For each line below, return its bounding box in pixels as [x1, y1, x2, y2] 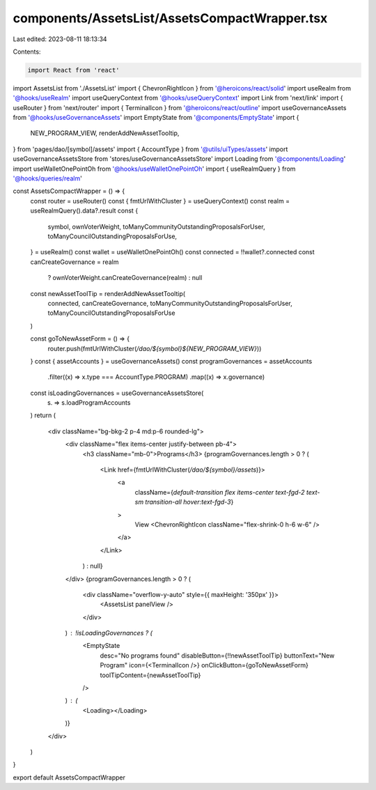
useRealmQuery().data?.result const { [30, 206, 139, 215]
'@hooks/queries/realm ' [13, 174, 83, 183]
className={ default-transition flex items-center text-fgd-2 [134, 488, 306, 496]
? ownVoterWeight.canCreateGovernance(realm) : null [47, 274, 203, 282]
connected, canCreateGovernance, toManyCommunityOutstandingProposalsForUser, [47, 299, 292, 307]
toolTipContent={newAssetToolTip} [100, 671, 201, 679]
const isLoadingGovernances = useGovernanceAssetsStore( [30, 389, 204, 397]
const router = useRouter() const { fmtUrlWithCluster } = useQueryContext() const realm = [30, 196, 290, 205]
